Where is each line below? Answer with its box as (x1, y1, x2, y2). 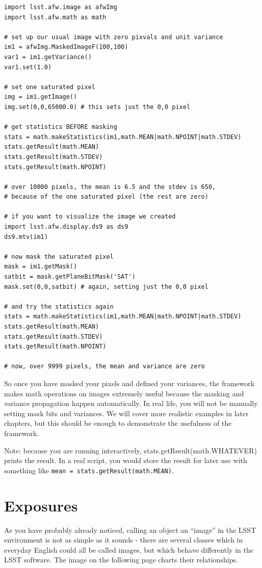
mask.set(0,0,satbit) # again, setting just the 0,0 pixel (4, 283, 208, 290)
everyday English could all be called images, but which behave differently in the (4, 544, 253, 555)
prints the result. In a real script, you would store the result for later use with (4, 455, 247, 466)
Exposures (4, 495, 78, 516)
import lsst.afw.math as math (4, 13, 107, 21)
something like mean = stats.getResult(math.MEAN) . (4, 465, 174, 475)
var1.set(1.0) (4, 63, 52, 71)
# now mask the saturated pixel (4, 253, 114, 260)
